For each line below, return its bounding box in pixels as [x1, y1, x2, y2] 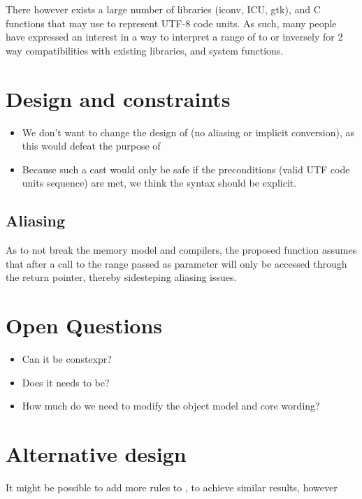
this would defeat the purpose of [22, 138, 161, 153]
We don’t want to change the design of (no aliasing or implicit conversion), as [22, 124, 355, 139]
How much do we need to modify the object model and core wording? [22, 398, 320, 413]
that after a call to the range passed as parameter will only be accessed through [6, 256, 347, 270]
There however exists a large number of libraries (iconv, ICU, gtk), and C [6, 2, 321, 16]
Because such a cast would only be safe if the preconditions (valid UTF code [22, 161, 350, 176]
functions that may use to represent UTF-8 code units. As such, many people [6, 15, 337, 30]
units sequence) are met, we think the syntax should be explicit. [22, 175, 297, 190]
